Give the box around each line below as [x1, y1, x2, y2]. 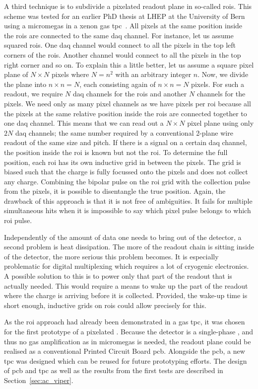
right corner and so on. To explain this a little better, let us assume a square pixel [4, 59, 254, 70]
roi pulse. [4, 215, 32, 226]
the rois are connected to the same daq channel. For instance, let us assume [4, 30, 234, 40]
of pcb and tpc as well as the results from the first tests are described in [4, 365, 223, 376]
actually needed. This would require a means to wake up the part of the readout [4, 280, 248, 291]
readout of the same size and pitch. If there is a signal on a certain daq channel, [4, 137, 247, 148]
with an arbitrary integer [115, 69, 192, 79]
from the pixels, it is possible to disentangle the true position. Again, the [4, 186, 226, 196]
